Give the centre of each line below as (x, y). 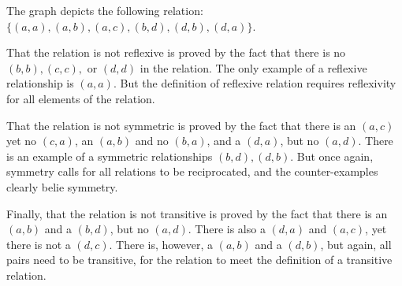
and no (152, 141)
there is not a (39, 244)
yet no (22, 141)
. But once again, (332, 156)
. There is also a (227, 229)
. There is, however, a (161, 244)
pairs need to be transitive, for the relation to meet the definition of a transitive (199, 260)
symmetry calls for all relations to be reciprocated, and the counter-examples (192, 171)
